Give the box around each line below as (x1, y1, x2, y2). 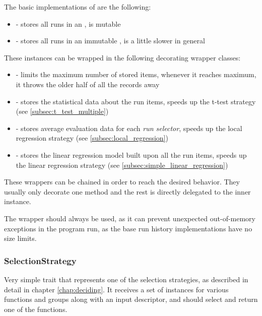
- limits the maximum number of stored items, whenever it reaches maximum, (16, 69, 256, 80)
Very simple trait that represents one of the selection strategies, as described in (4, 274, 248, 284)
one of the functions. (4, 303, 68, 314)
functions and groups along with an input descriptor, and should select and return (4, 294, 258, 304)
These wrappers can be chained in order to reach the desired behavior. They (4, 176, 240, 187)
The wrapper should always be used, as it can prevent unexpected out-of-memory (4, 213, 255, 223)
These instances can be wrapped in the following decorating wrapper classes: (4, 52, 241, 62)
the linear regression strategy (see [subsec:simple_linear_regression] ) (16, 159, 228, 170)
